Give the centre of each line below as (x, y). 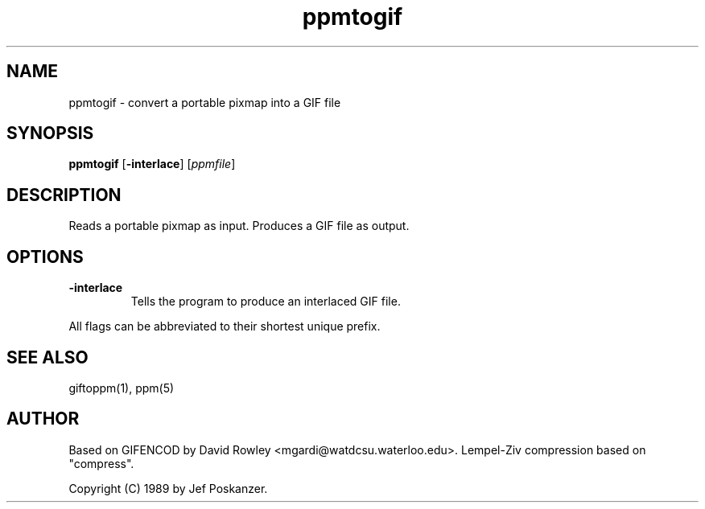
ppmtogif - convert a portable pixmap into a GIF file (205, 102)
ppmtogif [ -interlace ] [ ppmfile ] (152, 164)
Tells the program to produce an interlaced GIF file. (266, 302)
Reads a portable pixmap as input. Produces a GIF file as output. (239, 226)
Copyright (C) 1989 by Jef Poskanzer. (168, 488)
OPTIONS (45, 257)
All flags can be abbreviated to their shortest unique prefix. (225, 326)
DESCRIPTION (64, 195)
